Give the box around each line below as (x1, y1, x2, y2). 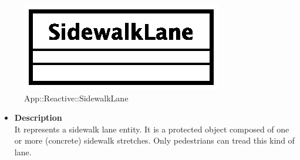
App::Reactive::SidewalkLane (24, 91, 129, 104)
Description (14, 111, 62, 124)
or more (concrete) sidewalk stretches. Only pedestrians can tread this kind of (14, 134, 295, 147)
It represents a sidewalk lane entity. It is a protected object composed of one (14, 122, 289, 135)
